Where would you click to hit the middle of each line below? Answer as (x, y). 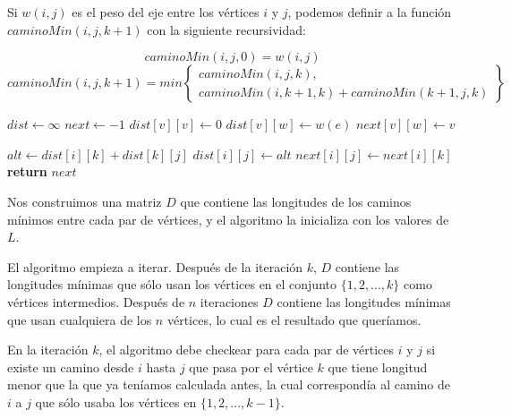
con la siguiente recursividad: (226, 29)
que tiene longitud (378, 367)
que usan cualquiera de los (80, 319)
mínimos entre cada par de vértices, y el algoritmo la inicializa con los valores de (228, 219)
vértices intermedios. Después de (96, 301)
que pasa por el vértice (251, 367)
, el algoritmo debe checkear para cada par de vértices (247, 350)
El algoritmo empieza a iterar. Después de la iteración (155, 266)
